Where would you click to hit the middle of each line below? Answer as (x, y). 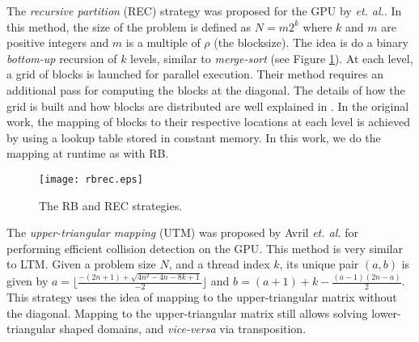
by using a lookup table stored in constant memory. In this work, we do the (194, 137)
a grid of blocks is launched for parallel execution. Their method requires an (195, 74)
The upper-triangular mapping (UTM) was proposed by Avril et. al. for (183, 232)
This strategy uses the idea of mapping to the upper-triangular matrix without (202, 297)
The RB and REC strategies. (111, 205)
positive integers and (58, 42)
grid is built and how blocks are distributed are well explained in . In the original (208, 106)
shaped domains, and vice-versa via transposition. (183, 329)
